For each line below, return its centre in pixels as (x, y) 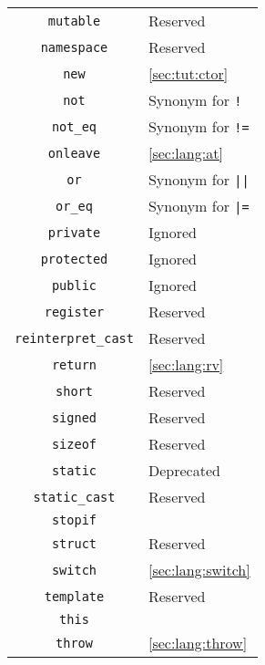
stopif (74, 520)
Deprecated (184, 470)
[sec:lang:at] (185, 153)
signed (74, 417)
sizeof (74, 444)
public (74, 285)
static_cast (74, 497)
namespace (74, 47)
